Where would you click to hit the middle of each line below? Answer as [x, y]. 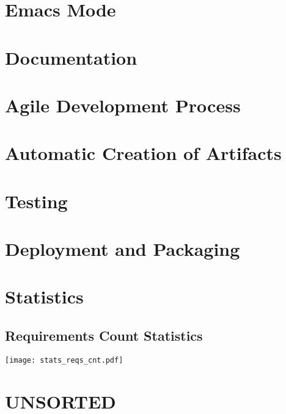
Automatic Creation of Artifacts [143, 153]
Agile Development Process [123, 105]
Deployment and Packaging [123, 249]
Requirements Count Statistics [104, 336]
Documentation [71, 57]
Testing [36, 201]
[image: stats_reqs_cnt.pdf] [64, 360]
